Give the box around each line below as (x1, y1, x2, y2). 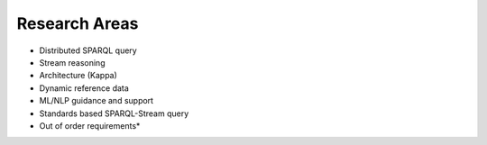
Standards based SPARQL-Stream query (39, 108, 189, 119)
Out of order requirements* (39, 120, 141, 131)
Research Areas (16, 14, 139, 33)
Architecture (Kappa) (39, 70, 117, 81)
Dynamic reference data (39, 82, 130, 94)
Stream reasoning (39, 57, 106, 68)
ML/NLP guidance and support (39, 95, 153, 106)
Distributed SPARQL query (39, 45, 137, 56)
